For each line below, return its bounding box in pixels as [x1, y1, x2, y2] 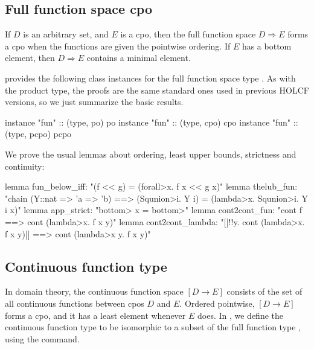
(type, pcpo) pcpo [5, 127, 72, 140]
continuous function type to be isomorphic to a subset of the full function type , [5, 321, 301, 333]
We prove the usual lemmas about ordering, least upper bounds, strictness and [5, 147, 296, 160]
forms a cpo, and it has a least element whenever [5, 309, 186, 321]
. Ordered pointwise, [179, 296, 255, 309]
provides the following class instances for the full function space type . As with [5, 71, 296, 84]
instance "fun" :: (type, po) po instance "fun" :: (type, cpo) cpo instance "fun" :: [5, 115, 298, 128]
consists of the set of [226, 285, 303, 298]
